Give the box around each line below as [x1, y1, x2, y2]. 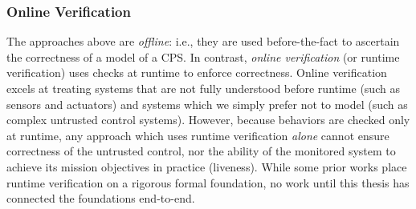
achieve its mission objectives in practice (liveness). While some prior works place [6, 158, 407, 175]
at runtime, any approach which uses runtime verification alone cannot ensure [6, 127, 389, 143]
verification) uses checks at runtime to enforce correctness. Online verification [6, 64, 387, 81]
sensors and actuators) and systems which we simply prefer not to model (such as [6, 95, 408, 112]
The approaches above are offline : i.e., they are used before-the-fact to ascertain [6, 33, 400, 50]
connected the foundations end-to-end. [6, 190, 195, 207]
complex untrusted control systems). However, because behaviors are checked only [6, 111, 410, 128]
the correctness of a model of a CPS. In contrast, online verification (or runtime [6, 48, 400, 65]
